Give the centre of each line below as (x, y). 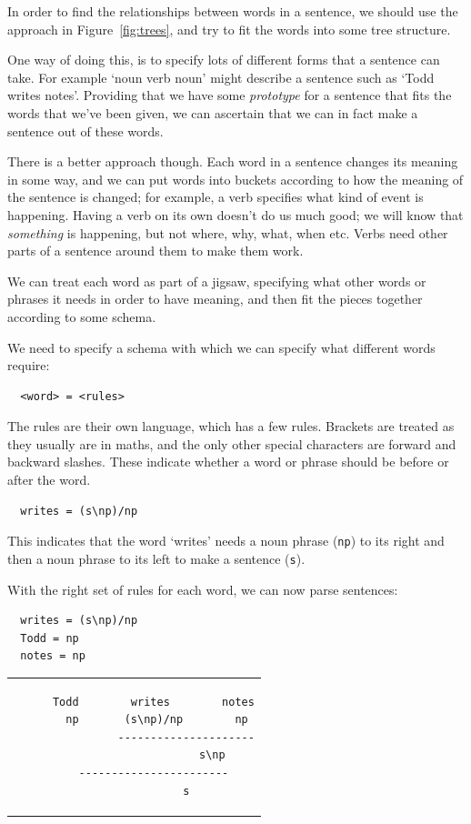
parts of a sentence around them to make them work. (155, 251)
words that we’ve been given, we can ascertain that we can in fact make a (213, 112)
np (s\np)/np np (157, 720)
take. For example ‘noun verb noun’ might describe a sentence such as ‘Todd (221, 77)
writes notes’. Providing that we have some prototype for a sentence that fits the (230, 95)
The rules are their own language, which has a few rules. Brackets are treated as (231, 426)
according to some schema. (82, 316)
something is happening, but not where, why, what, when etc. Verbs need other (228, 232)
